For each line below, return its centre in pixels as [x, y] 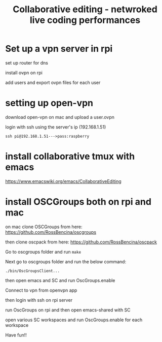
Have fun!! [16, 335]
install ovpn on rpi [24, 73]
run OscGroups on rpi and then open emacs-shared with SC [68, 310]
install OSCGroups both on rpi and [78, 202]
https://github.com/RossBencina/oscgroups [51, 232]
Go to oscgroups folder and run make [43, 252]
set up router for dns [27, 63]
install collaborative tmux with [70, 157]
